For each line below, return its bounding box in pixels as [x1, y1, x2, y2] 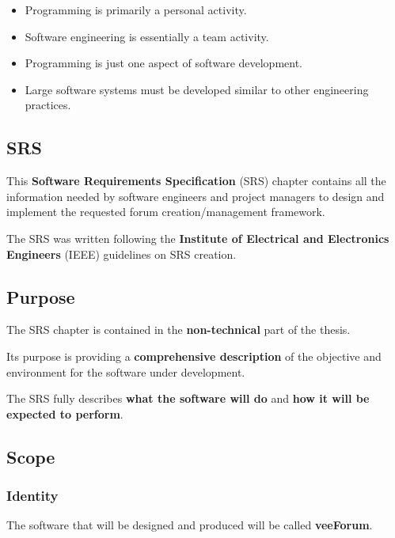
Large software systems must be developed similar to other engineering [25, 81, 369, 97]
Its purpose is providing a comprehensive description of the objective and [6, 347, 382, 364]
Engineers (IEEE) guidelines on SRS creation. [6, 245, 237, 262]
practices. [25, 97, 71, 113]
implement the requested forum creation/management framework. [6, 203, 325, 220]
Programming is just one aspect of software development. [25, 55, 303, 71]
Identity [6, 486, 59, 506]
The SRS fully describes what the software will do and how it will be [6, 390, 370, 407]
